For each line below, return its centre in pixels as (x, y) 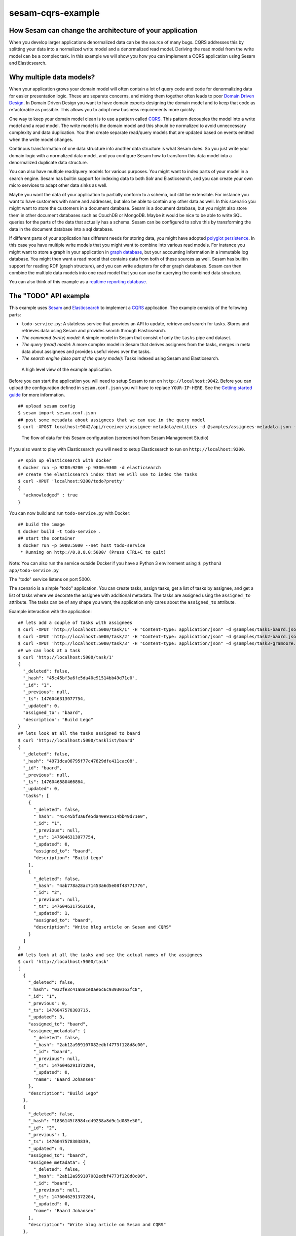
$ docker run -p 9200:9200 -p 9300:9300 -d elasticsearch (90, 467)
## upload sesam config (47, 406)
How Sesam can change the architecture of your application (103, 30)
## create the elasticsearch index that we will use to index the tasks (108, 474)
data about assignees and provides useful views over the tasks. (86, 352)
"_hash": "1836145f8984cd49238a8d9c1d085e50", (85, 1121)
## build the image (41, 525)
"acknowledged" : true (50, 495)
